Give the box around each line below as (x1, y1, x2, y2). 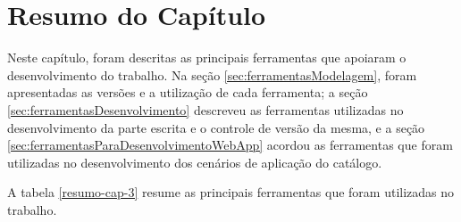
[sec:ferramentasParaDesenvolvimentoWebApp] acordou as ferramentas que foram (7, 136, 453, 154)
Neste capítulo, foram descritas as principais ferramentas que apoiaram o (7, 48, 407, 67)
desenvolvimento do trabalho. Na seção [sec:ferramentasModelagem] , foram (7, 65, 417, 84)
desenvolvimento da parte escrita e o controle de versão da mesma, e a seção (7, 118, 425, 136)
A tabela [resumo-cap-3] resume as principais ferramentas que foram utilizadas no (7, 183, 455, 201)
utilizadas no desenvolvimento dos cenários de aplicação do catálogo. (7, 152, 382, 171)
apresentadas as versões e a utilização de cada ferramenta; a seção (7, 83, 368, 102)
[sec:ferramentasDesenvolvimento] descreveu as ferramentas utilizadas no (7, 100, 404, 119)
